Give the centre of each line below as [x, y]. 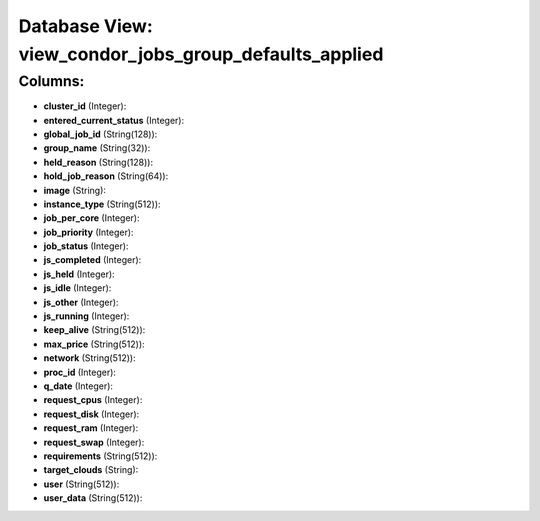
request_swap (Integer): [94, 442]
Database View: [86, 26]
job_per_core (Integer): [91, 218]
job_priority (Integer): [88, 232]
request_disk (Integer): [91, 414]
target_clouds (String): [91, 470]
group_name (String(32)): [97, 148]
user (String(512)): [81, 484]
